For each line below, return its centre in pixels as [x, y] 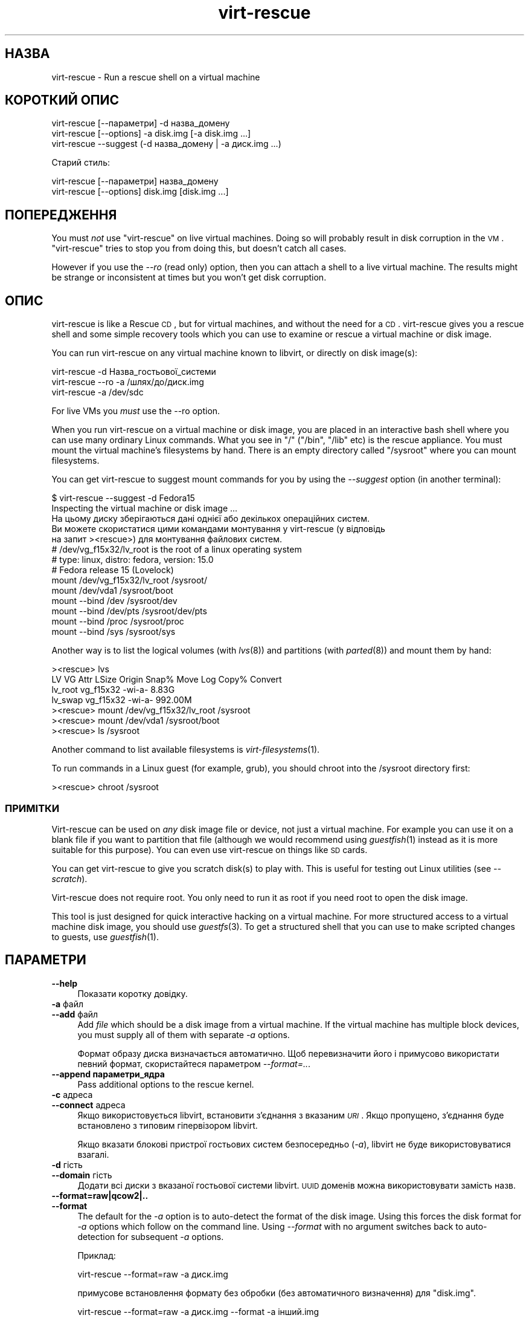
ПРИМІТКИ [32, 808]
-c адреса [72, 1094]
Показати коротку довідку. [133, 993]
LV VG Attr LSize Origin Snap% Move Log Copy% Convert [167, 680]
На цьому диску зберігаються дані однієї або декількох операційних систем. [210, 519]
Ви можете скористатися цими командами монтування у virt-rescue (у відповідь [218, 529]
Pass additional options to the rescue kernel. [166, 1084]
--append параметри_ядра [108, 1074]
